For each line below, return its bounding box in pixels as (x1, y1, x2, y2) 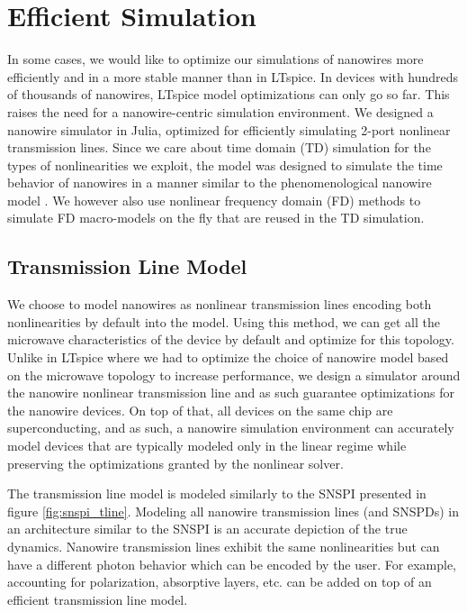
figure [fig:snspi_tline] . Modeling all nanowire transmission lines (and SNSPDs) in (7, 501, 460, 520)
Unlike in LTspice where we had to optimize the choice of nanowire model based (7, 348, 449, 367)
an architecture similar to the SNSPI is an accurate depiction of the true (7, 519, 408, 538)
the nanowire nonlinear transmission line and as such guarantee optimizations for (7, 383, 454, 402)
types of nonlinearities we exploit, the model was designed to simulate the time (7, 155, 443, 174)
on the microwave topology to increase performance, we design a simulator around (7, 365, 461, 384)
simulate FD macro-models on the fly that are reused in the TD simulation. (7, 208, 425, 227)
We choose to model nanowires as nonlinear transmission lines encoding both (7, 295, 432, 314)
